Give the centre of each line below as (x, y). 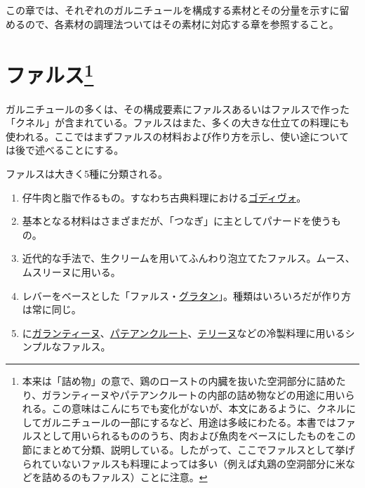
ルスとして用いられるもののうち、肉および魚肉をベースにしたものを (179, 436)
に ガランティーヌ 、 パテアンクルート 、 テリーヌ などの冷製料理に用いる (184, 332)
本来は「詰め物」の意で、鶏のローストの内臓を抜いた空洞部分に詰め (179, 380)
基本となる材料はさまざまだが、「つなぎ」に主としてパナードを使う (177, 221)
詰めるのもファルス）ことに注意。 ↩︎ (125, 477)
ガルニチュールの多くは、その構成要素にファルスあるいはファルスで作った (178, 108)
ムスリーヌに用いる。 (71, 271)
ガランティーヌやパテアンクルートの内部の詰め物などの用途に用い (193, 394)
